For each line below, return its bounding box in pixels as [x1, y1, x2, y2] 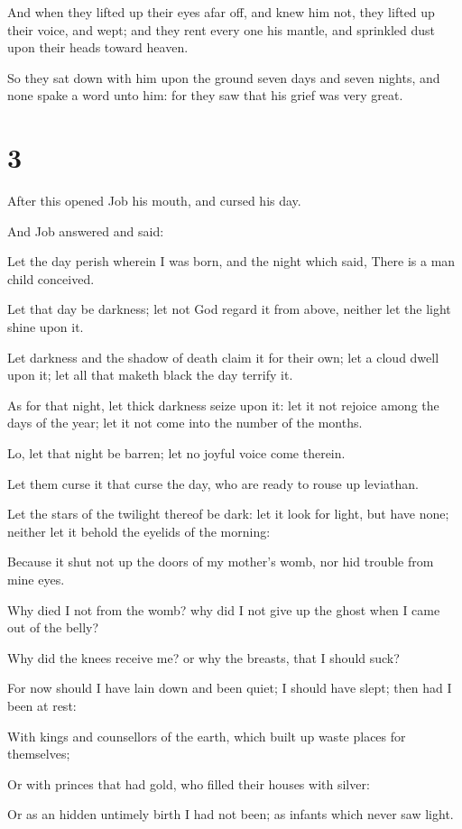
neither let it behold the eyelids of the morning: [7, 521, 271, 540]
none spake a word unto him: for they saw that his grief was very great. [7, 86, 403, 105]
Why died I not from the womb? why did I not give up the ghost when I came [7, 600, 440, 619]
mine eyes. [7, 570, 65, 588]
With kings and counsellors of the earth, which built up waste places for [7, 726, 406, 745]
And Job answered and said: [7, 221, 164, 240]
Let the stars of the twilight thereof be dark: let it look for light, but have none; [7, 504, 449, 523]
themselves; [7, 744, 70, 763]
